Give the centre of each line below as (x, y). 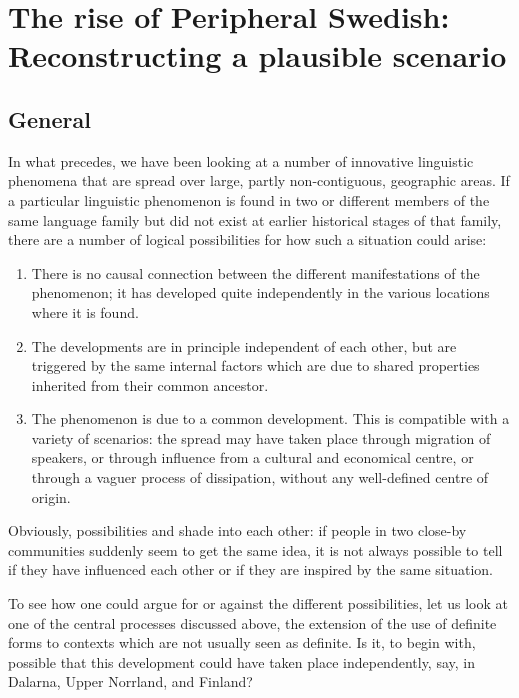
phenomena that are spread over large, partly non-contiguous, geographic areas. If (259, 180)
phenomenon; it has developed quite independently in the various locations (260, 292)
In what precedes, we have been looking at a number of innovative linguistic (241, 160)
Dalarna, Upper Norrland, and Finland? (130, 681)
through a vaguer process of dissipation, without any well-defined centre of (260, 477)
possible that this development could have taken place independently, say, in (241, 661)
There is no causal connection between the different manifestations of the (255, 272)
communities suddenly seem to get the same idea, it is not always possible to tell (255, 549)
